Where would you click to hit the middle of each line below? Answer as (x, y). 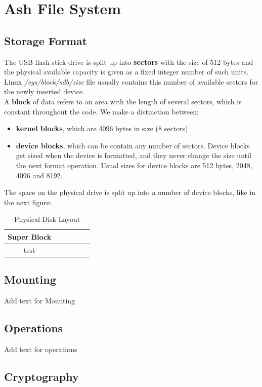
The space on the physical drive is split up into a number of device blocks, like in (130, 192)
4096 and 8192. (39, 175)
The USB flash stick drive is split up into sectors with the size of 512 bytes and (129, 62)
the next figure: (28, 202)
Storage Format (46, 40)
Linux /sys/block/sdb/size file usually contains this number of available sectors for (131, 81)
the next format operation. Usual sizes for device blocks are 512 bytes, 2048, (134, 165)
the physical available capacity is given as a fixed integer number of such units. (126, 72)
